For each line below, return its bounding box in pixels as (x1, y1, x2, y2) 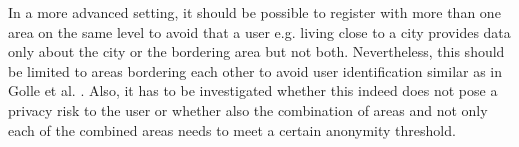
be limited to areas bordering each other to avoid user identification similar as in (8, 60, 503, 81)
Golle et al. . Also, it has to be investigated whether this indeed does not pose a (8, 80, 498, 101)
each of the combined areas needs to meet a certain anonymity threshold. (8, 119, 456, 140)
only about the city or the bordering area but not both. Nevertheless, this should (8, 41, 505, 62)
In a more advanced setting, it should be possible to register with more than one (8, 2, 501, 22)
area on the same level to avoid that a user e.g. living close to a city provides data (8, 21, 511, 42)
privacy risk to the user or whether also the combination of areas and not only (8, 99, 488, 120)
